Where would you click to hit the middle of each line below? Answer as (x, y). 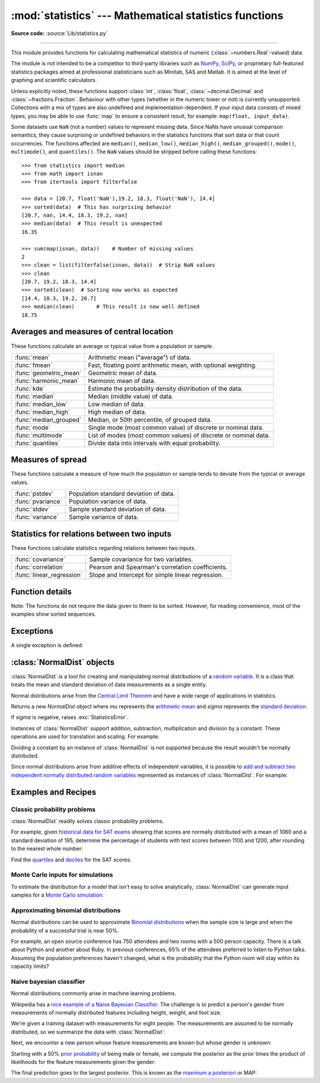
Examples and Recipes (54, 792)
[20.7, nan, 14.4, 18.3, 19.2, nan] (75, 215)
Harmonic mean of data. (122, 381)
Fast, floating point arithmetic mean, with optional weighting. (172, 365)
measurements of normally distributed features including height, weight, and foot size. (116, 1013)
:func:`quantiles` (37, 443)
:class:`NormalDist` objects (63, 662)
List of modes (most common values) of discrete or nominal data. (179, 435)
